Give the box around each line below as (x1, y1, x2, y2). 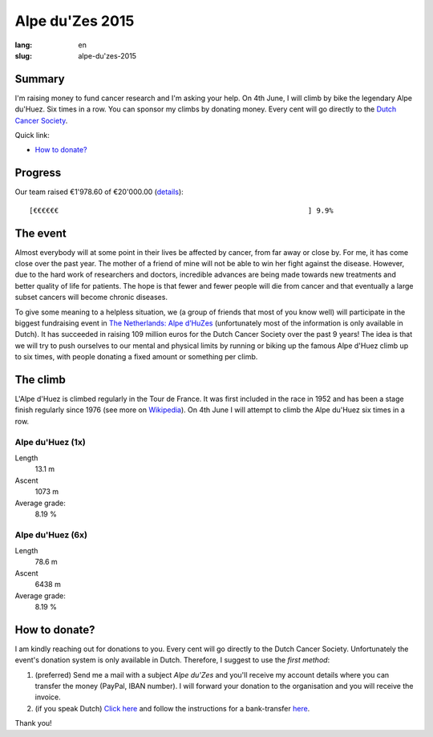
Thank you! (14, 719, 52, 728)
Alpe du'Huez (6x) (14, 529, 88, 541)
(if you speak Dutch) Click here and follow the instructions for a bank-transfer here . (34, 703, 310, 713)
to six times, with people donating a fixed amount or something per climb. (14, 352, 258, 362)
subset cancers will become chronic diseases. (14, 293, 168, 302)
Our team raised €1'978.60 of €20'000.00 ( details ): (14, 187, 184, 196)
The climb (14, 373, 66, 387)
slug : (14, 51, 32, 60)
